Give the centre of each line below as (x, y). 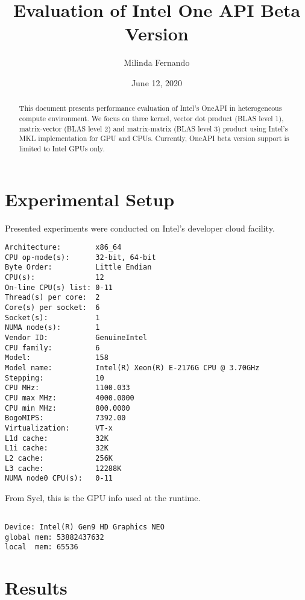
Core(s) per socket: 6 (52, 308)
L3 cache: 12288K (63, 468)
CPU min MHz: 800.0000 (68, 408)
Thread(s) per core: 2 (52, 298)
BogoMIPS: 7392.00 (65, 418)
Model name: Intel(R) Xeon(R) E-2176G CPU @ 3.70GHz (132, 368)
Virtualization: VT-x (59, 428)
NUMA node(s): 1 (52, 328)
